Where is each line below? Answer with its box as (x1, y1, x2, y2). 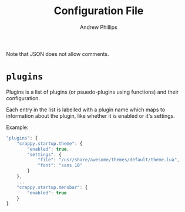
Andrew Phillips (80, 24, 117, 31)
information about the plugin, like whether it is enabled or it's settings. (6, 112, 175, 119)
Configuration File (53, 4, 144, 18)
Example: (6, 124, 29, 131)
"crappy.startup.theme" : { (16, 140, 83, 147)
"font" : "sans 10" (37, 163, 83, 168)
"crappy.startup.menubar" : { (16, 184, 88, 190)
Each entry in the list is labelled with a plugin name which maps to (6, 106, 166, 113)
